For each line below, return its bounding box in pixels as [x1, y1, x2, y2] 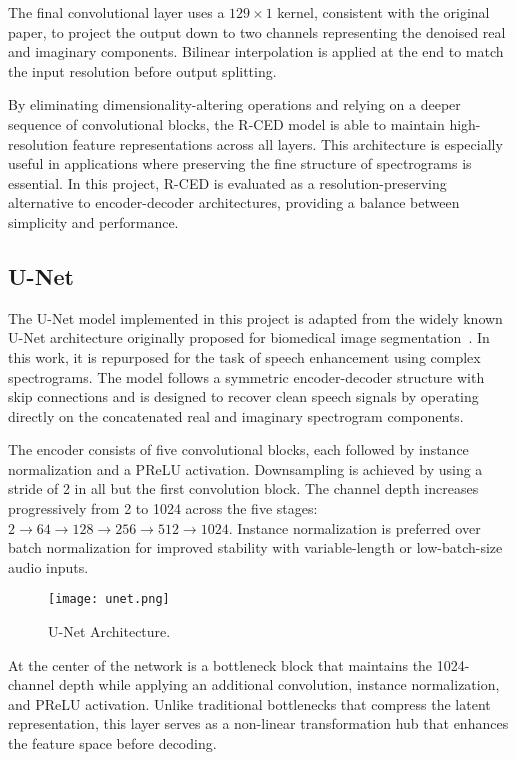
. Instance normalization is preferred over [228, 517, 481, 538]
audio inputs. [8, 556, 89, 577]
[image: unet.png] [48, 592, 170, 607]
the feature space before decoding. [8, 733, 217, 754]
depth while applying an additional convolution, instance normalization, [58, 674, 500, 695]
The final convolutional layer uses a [8, 2, 225, 22]
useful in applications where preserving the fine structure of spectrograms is [8, 153, 472, 174]
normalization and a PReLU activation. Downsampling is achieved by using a [8, 458, 483, 479]
